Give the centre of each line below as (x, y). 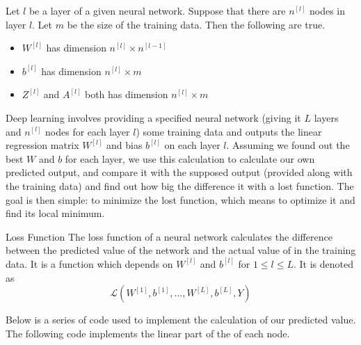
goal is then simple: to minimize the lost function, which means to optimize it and (180, 199)
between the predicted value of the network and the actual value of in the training (181, 250)
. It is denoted (324, 263)
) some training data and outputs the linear (229, 131)
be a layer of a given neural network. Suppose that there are (157, 10)
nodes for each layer (88, 131)
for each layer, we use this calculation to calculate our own (190, 158)
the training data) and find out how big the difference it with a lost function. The (180, 185)
